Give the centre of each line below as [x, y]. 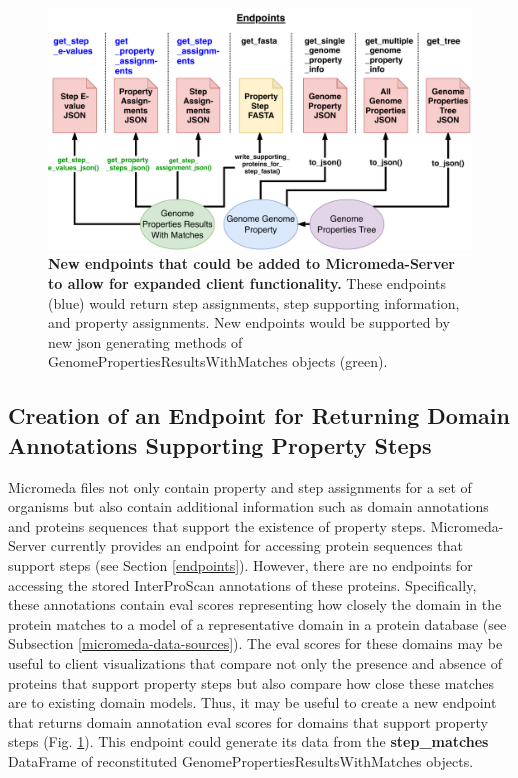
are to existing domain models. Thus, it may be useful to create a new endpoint [252, 702]
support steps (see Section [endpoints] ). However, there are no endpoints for [240, 564]
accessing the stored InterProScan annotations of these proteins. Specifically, [242, 584]
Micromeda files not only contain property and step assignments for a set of [240, 486]
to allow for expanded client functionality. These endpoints [247, 283]
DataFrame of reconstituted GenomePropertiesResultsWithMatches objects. [241, 760]
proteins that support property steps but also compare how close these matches [251, 682]
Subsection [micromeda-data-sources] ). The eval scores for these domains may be [255, 643]
